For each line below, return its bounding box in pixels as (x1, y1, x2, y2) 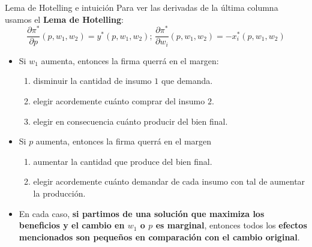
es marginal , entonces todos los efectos (155, 219, 307, 231)
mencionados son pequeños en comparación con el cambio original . (19, 230, 300, 243)
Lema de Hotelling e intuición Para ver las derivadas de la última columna (5, 1, 278, 13)
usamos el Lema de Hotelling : (5, 13, 124, 25)
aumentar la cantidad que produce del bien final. (33, 155, 212, 167)
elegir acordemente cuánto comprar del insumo (33, 94, 205, 107)
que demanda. (161, 74, 213, 87)
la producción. (33, 186, 86, 199)
